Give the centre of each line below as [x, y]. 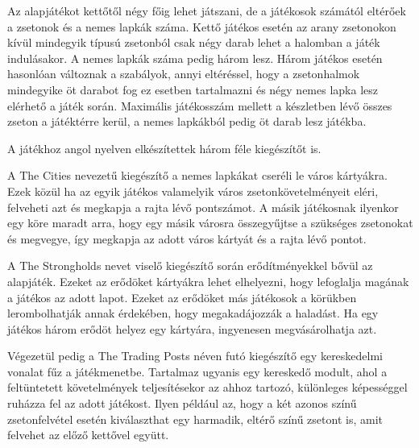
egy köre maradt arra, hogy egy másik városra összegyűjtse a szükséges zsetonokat [210, 223]
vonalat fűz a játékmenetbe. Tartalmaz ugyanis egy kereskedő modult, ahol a [197, 371]
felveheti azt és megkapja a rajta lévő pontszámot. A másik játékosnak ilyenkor [203, 207]
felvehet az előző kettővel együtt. [88, 435]
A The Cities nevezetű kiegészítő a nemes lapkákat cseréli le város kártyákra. [197, 175]
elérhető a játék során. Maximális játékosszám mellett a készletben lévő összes [200, 105]
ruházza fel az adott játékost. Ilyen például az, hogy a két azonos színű [182, 403]
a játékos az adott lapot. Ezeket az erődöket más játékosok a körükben [182, 297]
